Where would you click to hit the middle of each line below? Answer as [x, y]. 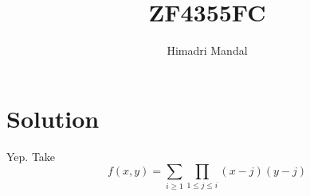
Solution [53, 118]
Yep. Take [31, 156]
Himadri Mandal [207, 50]
